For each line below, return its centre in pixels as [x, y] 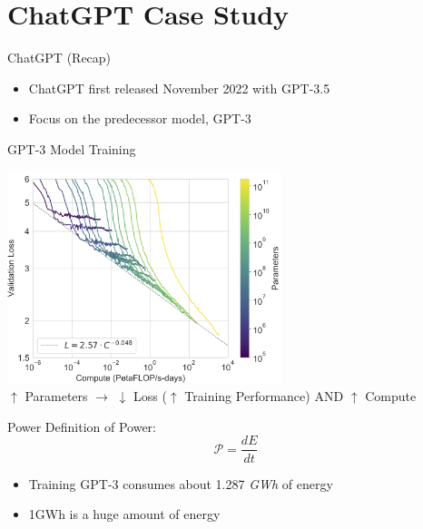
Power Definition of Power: [82, 426]
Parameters [56, 396]
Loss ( [150, 396]
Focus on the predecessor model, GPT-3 [140, 118]
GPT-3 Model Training [72, 148]
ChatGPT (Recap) [59, 58]
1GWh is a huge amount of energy [124, 514]
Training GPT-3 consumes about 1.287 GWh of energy [181, 483]
